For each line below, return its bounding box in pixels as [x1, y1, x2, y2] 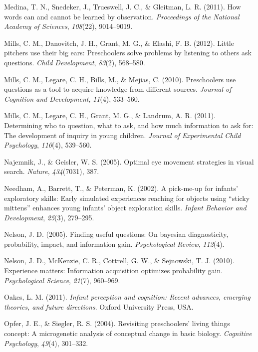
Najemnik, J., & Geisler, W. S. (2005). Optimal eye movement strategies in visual [4, 156, 254, 167]
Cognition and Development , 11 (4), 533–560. [4, 93, 140, 104]
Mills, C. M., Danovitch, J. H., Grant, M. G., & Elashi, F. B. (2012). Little [4, 37, 234, 48]
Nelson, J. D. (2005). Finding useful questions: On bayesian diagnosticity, [4, 229, 229, 239]
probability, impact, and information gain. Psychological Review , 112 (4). [4, 238, 225, 249]
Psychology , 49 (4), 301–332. [4, 338, 88, 348]
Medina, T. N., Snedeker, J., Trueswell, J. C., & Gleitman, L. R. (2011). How [4, 1, 241, 11]
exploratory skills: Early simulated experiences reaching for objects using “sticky [4, 192, 250, 203]
